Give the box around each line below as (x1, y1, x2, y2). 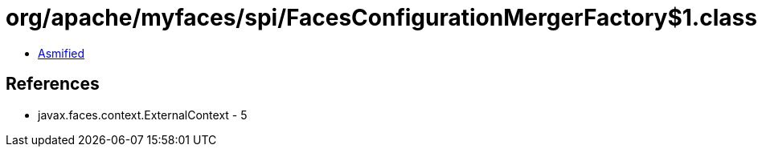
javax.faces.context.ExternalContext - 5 (38, 107, 248, 122)
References (6, 74, 100, 95)
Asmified (38, 46, 85, 60)
